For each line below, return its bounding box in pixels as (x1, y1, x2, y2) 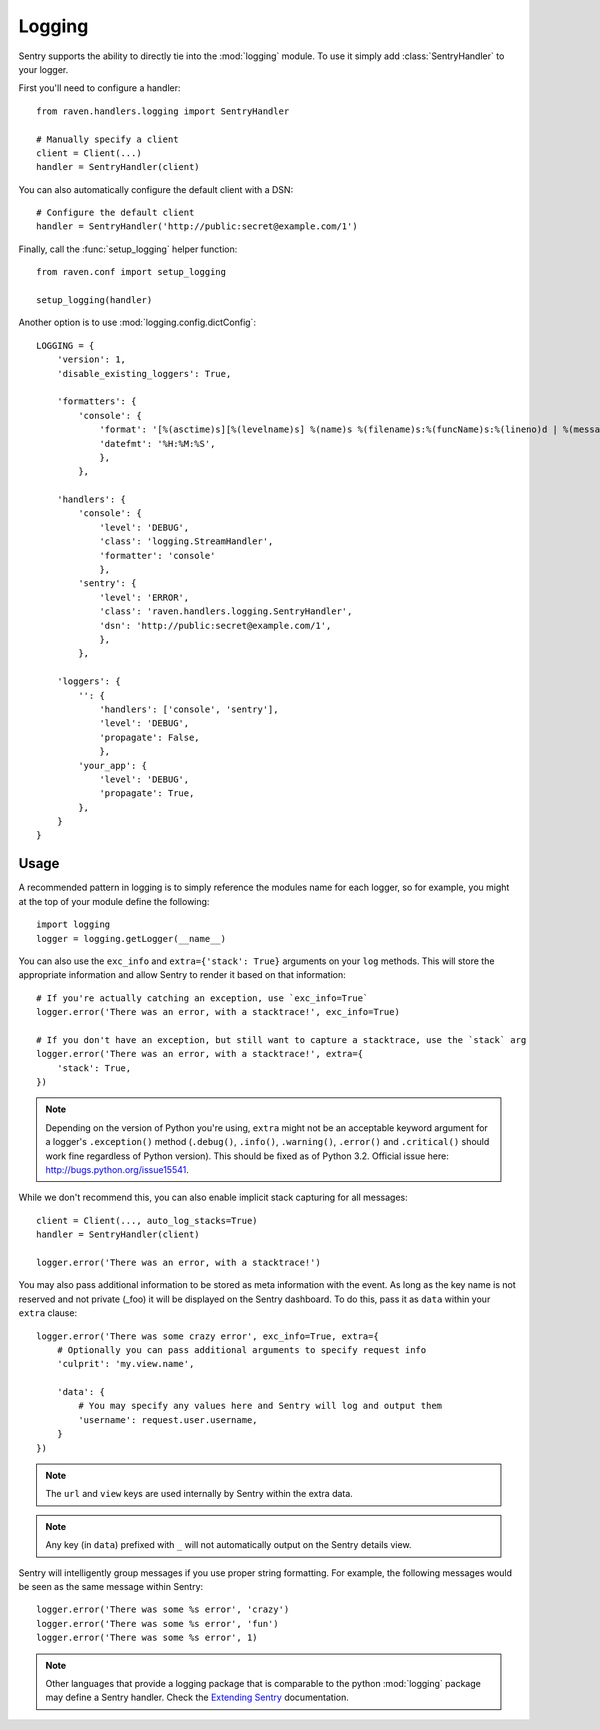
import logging (36, 919, 111, 930)
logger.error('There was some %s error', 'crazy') (36, 1604, 290, 1615)
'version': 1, (56, 354, 127, 365)
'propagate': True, (99, 788, 195, 799)
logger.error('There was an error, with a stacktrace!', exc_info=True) (36, 1006, 400, 1018)
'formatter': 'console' (99, 550, 216, 561)
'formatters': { (56, 396, 137, 407)
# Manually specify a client (36, 133, 179, 145)
